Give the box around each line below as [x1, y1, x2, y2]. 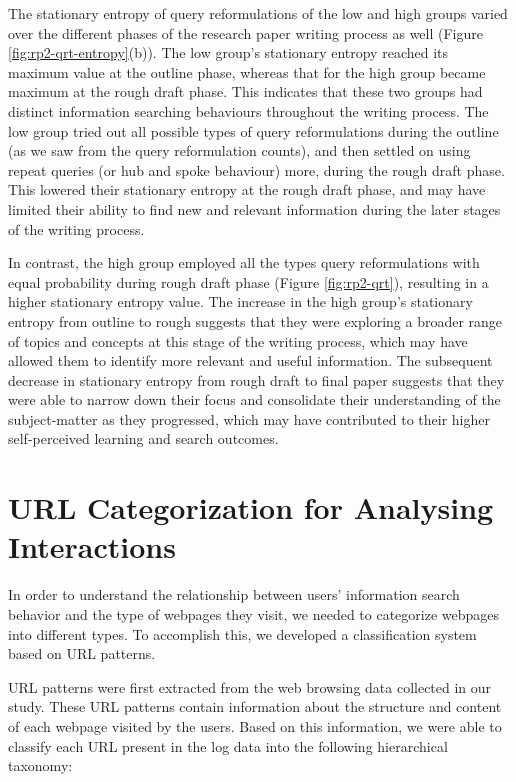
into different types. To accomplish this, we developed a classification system [8, 623, 477, 644]
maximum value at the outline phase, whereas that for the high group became [8, 61, 486, 82]
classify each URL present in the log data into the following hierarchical [8, 735, 448, 756]
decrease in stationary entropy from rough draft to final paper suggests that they [8, 369, 505, 390]
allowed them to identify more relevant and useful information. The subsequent [8, 350, 493, 371]
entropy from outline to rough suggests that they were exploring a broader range [8, 310, 503, 331]
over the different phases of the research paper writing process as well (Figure [8, 22, 483, 43]
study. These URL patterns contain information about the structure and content [8, 696, 502, 717]
